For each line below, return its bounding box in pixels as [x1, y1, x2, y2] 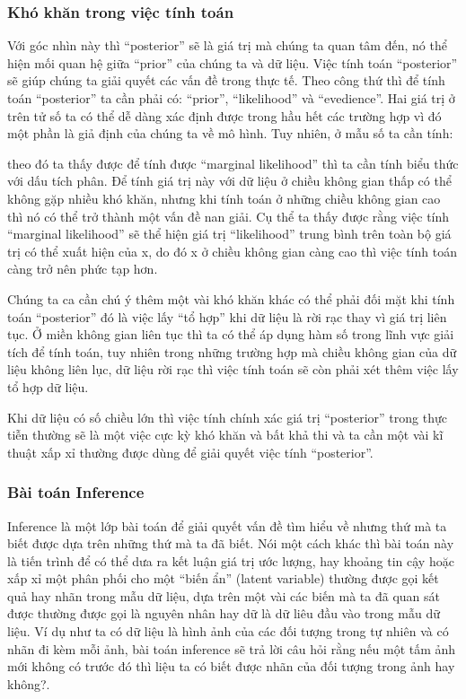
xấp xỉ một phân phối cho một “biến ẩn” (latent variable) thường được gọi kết [7, 569, 439, 588]
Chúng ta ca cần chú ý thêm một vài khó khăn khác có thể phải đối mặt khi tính [7, 289, 455, 308]
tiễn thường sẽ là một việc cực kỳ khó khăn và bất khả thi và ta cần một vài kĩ [7, 425, 444, 444]
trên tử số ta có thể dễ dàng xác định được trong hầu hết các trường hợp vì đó [7, 106, 442, 125]
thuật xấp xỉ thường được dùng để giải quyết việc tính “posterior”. [7, 442, 374, 461]
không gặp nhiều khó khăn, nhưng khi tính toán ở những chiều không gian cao [7, 188, 441, 207]
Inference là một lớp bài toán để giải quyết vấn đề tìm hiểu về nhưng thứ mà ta [7, 516, 447, 535]
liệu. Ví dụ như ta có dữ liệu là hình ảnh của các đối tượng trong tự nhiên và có [7, 622, 449, 641]
